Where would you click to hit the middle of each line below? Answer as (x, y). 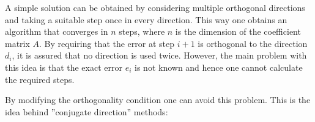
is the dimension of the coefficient (238, 31)
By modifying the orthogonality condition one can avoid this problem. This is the (158, 100)
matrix (17, 43)
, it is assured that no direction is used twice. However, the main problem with (159, 55)
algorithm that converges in (57, 31)
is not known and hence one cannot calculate (219, 67)
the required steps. (40, 79)
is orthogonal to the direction (253, 43)
